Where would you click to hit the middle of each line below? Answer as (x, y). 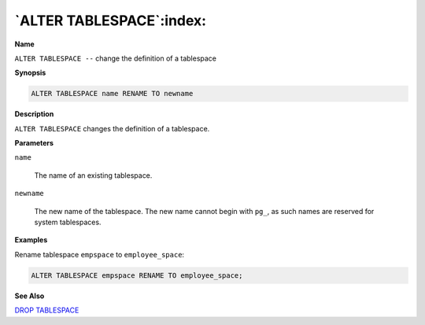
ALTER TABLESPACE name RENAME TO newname (112, 94)
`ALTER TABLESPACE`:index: (111, 20)
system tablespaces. (68, 222)
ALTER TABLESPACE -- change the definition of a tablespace (115, 58)
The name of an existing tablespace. (93, 175)
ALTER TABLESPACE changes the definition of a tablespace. (112, 128)
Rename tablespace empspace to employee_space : (100, 254)
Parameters (34, 143)
